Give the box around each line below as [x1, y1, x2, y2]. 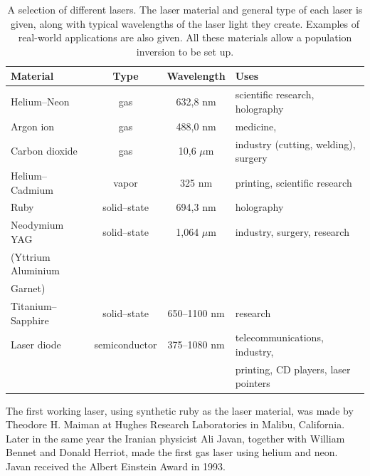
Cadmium [11, 182, 53, 197]
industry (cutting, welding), [235, 136, 356, 151]
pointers [235, 376, 270, 390]
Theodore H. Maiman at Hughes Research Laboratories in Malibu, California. [6, 417, 345, 432]
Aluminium [11, 263, 60, 278]
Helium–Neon [11, 94, 70, 109]
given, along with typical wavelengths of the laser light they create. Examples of [10, 16, 360, 31]
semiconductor [94, 337, 157, 352]
